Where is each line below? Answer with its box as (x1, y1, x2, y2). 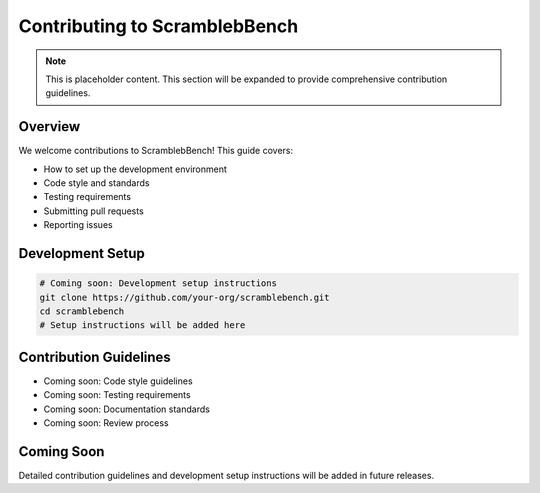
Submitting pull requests (43, 205, 144, 217)
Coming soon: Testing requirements (43, 389, 191, 401)
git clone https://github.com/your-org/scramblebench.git (39, 291, 330, 303)
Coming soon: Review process (43, 417, 169, 429)
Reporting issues (43, 219, 114, 231)
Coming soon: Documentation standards (43, 403, 210, 415)
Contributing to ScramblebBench (18, 15, 299, 37)
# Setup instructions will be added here (39, 320, 246, 331)
